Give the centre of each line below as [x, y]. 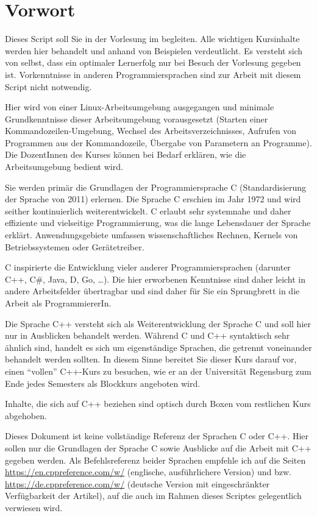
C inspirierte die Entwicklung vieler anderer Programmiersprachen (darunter [148, 267]
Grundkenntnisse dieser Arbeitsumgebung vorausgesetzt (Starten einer [137, 118]
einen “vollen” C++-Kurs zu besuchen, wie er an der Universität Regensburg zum [158, 371]
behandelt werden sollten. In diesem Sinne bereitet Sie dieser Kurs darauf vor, [151, 359]
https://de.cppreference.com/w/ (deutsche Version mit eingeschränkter [137, 483]
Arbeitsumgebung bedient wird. [64, 167]
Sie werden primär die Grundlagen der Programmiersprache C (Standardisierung [156, 187]
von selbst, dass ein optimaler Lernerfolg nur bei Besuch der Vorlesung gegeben [153, 62]
